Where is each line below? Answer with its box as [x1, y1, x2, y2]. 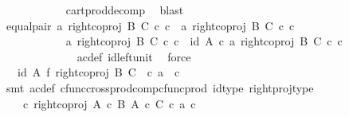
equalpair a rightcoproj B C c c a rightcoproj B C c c [6, 17, 295, 33]
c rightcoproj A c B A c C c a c [22, 95, 196, 111]
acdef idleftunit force [76, 48, 191, 64]
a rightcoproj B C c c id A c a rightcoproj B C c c [65, 33, 343, 49]
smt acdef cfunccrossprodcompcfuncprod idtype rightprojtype [6, 79, 314, 96]
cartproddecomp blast [65, 2, 184, 18]
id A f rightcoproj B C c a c [17, 64, 180, 80]
